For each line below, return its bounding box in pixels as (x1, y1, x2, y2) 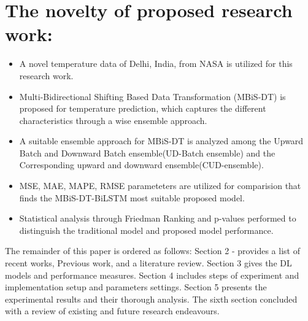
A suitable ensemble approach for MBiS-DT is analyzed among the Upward (19, 134, 304, 147)
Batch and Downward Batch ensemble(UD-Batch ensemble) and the (19, 146, 275, 159)
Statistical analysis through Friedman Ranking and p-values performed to (19, 212, 296, 225)
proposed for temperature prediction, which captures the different (19, 102, 266, 115)
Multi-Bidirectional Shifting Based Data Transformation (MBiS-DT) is (19, 90, 286, 102)
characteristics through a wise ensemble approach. (19, 114, 207, 126)
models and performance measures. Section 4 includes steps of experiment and (5, 268, 299, 281)
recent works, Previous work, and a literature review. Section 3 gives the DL (5, 257, 292, 269)
